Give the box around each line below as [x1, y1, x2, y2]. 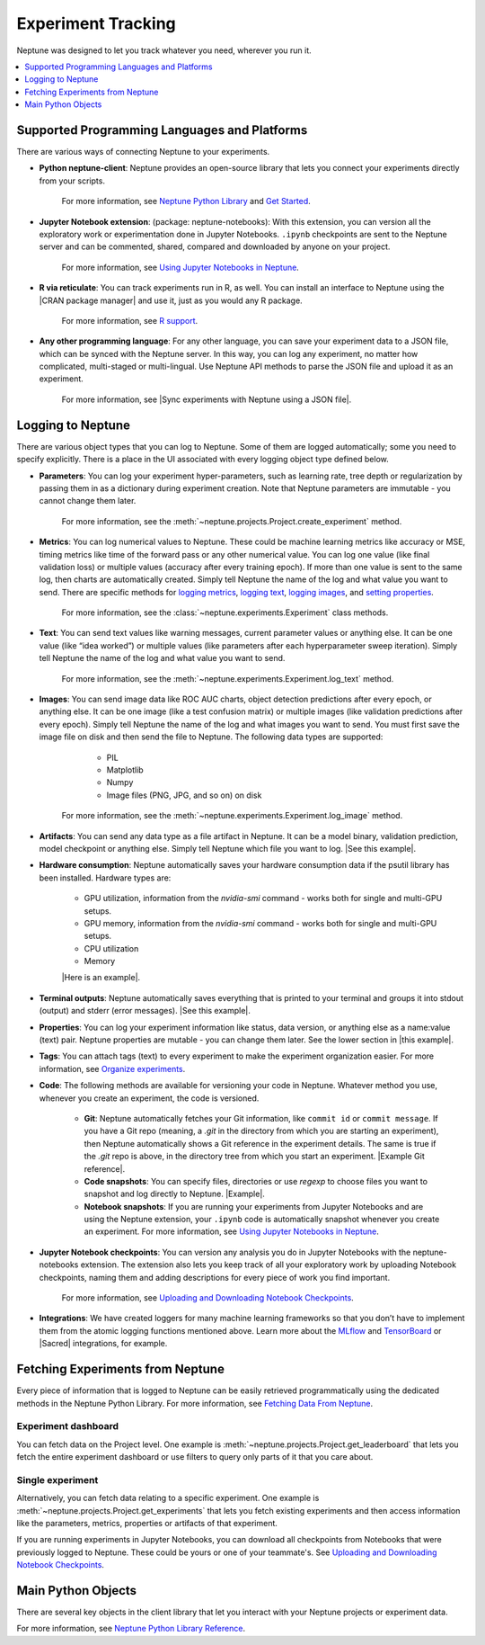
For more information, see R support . [61, 315, 198, 326]
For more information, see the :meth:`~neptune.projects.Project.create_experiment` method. [61, 515, 402, 526]
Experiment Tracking [16, 13, 177, 33]
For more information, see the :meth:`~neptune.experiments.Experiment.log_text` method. [61, 673, 394, 684]
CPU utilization [84, 943, 139, 953]
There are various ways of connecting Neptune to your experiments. [16, 147, 270, 157]
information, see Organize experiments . [39, 1063, 186, 1074]
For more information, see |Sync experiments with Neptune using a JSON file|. [61, 394, 352, 405]
